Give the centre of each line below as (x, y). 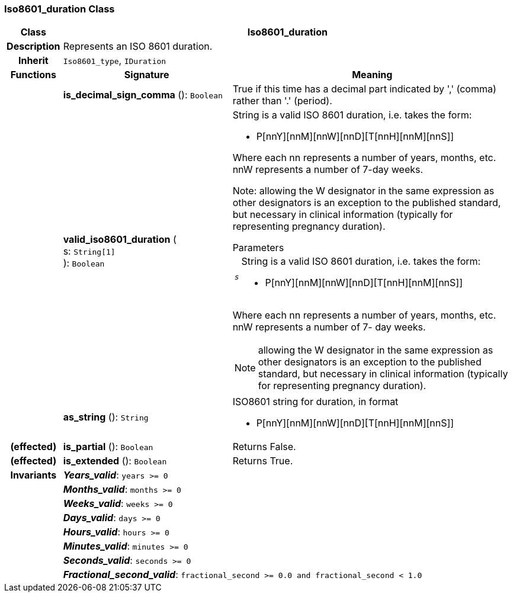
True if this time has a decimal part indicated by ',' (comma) (364, 89)
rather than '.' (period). (282, 101)
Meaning (372, 75)
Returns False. (264, 447)
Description (33, 46)
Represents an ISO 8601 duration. (138, 46)
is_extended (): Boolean (115, 461)
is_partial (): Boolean (108, 447)
